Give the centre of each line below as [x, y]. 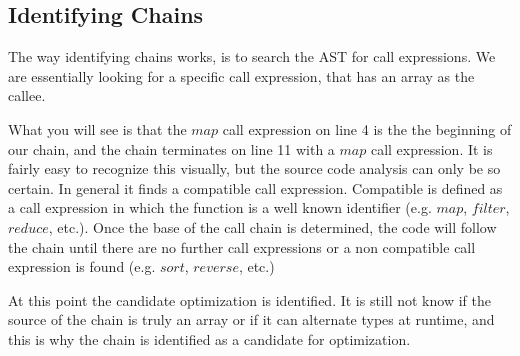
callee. [27, 95]
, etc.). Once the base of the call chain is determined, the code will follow [272, 226]
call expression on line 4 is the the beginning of [367, 128]
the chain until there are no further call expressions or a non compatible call [242, 246]
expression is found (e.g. [82, 266]
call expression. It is [431, 148]
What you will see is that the [97, 128]
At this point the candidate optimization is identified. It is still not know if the [249, 299]
